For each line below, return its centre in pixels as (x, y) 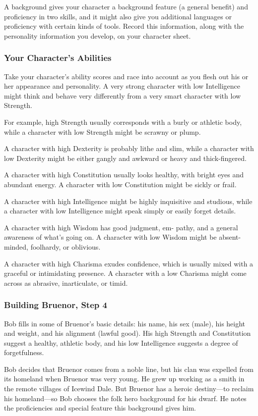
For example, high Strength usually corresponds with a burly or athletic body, (123, 122)
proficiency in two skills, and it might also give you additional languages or (118, 16)
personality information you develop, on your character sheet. (97, 35)
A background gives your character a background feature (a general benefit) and (126, 6)
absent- (230, 237)
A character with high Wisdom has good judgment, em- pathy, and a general (121, 227)
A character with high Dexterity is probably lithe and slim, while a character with (129, 148)
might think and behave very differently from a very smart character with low (123, 95)
